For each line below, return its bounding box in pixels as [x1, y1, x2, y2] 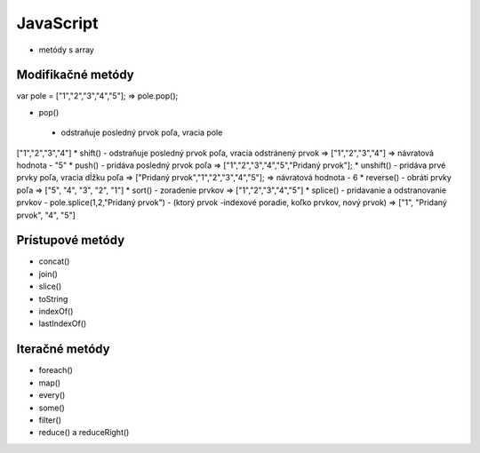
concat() [38, 256, 70, 266]
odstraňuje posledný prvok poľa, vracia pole [60, 127, 223, 138]
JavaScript [16, 13, 99, 33]
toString [38, 293, 68, 304]
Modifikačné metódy [16, 68, 135, 83]
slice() [38, 281, 62, 292]
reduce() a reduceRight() [38, 427, 130, 438]
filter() [38, 414, 62, 425]
